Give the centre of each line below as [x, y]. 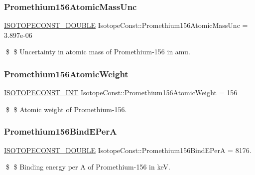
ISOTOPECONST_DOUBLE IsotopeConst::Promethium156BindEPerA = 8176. [128, 150]
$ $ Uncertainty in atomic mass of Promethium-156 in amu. [98, 52]
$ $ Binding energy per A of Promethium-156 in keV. [88, 167]
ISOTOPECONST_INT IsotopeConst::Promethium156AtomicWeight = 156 [121, 92]
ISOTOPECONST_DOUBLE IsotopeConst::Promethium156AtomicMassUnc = [126, 25]
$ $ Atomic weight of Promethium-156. [66, 109]
